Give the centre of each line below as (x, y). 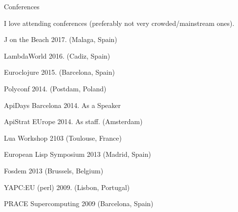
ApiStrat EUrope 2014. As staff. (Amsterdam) (73, 121)
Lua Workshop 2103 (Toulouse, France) (63, 138)
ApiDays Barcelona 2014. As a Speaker (62, 105)
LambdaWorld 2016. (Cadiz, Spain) (57, 55)
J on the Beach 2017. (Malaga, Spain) (61, 39)
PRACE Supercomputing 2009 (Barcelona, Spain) (79, 203)
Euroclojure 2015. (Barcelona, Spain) (59, 72)
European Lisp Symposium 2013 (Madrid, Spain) (77, 154)
